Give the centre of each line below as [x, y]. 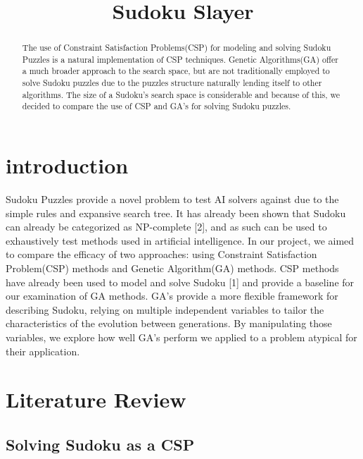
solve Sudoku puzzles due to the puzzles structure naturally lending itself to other [172, 83]
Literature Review [96, 399]
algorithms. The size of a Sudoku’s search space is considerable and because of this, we [181, 94]
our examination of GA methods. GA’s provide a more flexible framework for [172, 296]
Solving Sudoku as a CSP [100, 444]
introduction [67, 165]
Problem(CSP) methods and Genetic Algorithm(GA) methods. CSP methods [172, 268]
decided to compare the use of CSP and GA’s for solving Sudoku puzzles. [157, 106]
